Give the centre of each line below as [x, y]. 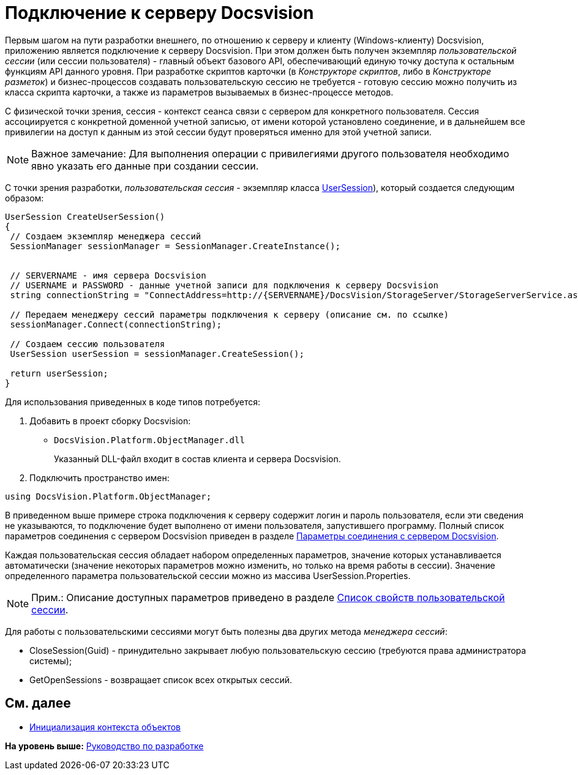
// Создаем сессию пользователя [88, 344]
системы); [51, 661]
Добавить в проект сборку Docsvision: [110, 421]
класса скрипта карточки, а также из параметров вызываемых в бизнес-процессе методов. [199, 92]
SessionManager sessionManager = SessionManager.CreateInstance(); [175, 246]
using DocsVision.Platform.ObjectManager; [108, 496]
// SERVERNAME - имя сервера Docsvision [108, 275]
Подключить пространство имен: [99, 477]
